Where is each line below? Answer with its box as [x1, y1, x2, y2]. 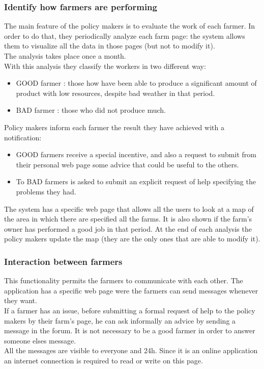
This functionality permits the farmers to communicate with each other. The [4, 275, 243, 286]
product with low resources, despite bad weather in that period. [16, 87, 215, 98]
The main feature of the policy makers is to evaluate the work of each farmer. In [4, 20, 255, 31]
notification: [4, 132, 42, 142]
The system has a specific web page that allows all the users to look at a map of [4, 203, 254, 214]
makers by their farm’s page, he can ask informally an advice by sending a [4, 315, 236, 326]
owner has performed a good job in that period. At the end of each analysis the [4, 223, 252, 234]
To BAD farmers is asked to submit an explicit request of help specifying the [16, 176, 256, 187]
